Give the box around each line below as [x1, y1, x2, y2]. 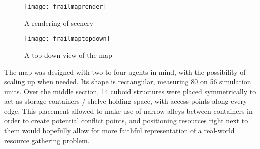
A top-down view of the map [24, 49, 112, 60]
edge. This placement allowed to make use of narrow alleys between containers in [4, 105, 253, 116]
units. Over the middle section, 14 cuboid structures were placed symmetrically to [4, 86, 256, 96]
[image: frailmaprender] [24, 3, 107, 10]
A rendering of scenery [24, 17, 94, 28]
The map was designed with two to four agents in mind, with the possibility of [4, 66, 246, 77]
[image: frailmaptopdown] [24, 35, 110, 43]
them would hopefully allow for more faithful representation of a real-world [4, 125, 235, 136]
